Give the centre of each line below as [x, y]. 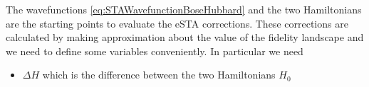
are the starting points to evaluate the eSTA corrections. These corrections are [177, 23]
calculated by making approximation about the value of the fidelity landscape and [185, 37]
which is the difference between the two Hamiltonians [159, 75]
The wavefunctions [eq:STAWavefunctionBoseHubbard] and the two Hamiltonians [184, 9]
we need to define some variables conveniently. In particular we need [155, 51]
